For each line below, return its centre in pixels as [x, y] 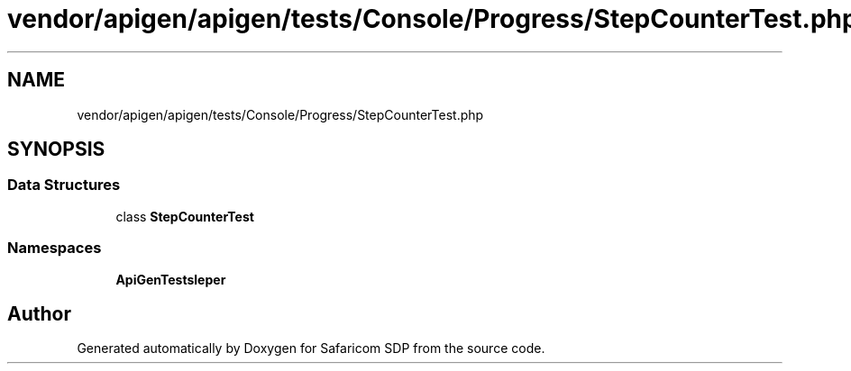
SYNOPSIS [56, 149]
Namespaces [55, 248]
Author [39, 313]
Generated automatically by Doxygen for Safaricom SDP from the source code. [311, 348]
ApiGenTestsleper [171, 279]
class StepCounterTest [185, 216]
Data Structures [64, 185]
